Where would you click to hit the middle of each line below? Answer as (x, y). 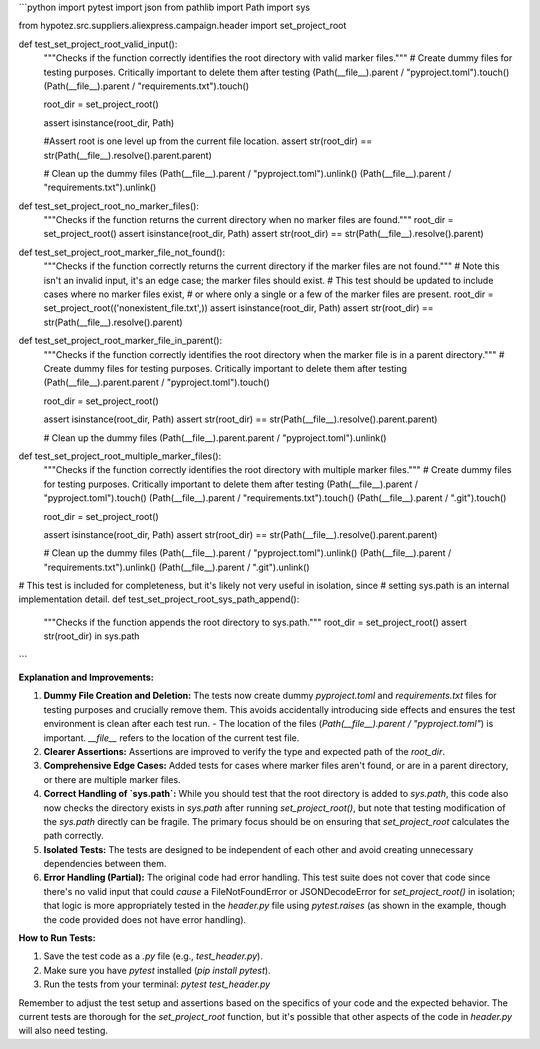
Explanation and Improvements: (86, 677)
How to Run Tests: (57, 938)
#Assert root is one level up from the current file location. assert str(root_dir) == (208, 141)
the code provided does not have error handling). (145, 919)
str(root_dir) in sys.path (91, 636)
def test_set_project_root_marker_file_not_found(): (122, 252)
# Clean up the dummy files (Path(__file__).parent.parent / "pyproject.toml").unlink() (215, 437)
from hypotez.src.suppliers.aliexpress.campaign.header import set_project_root (182, 26)
